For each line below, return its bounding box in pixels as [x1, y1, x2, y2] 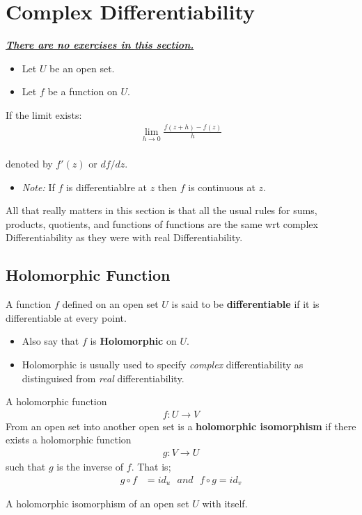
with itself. [202, 496, 248, 511]
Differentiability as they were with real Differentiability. [6, 230, 243, 245]
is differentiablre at [65, 179, 148, 194]
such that [6, 459, 46, 474]
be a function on [47, 84, 118, 99]
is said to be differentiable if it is [171, 297, 320, 311]
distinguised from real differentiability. [22, 370, 184, 385]
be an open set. [49, 60, 115, 75]
